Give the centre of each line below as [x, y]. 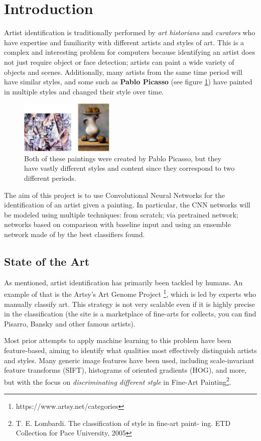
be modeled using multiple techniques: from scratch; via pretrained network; [121, 214]
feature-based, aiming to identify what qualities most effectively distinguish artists [130, 350]
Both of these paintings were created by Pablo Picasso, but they [123, 158]
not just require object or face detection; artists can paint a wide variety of [119, 62]
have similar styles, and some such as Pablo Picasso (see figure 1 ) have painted [128, 82]
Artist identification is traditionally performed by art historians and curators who [130, 32]
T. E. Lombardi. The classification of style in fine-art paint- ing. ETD [123, 423]
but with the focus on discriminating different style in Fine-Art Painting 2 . [118, 381]
